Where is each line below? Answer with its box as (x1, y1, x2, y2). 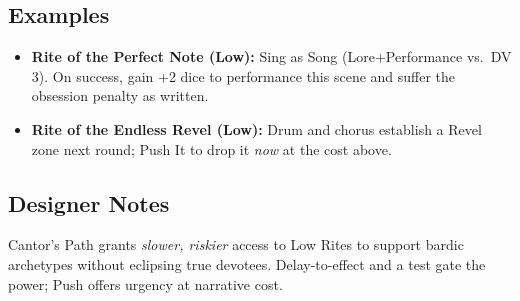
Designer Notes (8, 187, 170, 218)
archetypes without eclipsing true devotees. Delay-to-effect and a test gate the (8, 253, 486, 274)
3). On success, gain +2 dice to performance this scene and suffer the (31, 65, 456, 86)
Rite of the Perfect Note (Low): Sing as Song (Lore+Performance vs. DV (31, 46, 512, 67)
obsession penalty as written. (31, 85, 209, 106)
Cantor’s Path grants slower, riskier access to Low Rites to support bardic (8, 234, 464, 255)
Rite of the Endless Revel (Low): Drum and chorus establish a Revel (31, 118, 482, 139)
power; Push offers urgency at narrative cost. (8, 273, 283, 294)
